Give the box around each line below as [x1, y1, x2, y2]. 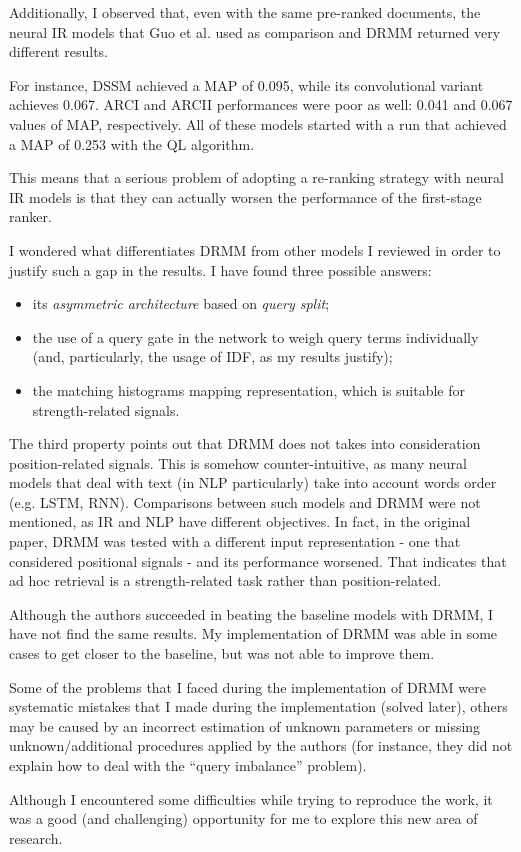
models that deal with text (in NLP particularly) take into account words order [9, 472, 497, 493]
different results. [9, 41, 109, 62]
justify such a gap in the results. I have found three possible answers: [9, 259, 432, 280]
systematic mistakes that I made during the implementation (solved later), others [9, 696, 508, 717]
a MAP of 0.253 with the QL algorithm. [9, 133, 255, 154]
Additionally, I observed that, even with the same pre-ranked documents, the [9, 2, 481, 22]
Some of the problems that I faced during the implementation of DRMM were [9, 676, 486, 697]
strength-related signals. [32, 399, 180, 420]
